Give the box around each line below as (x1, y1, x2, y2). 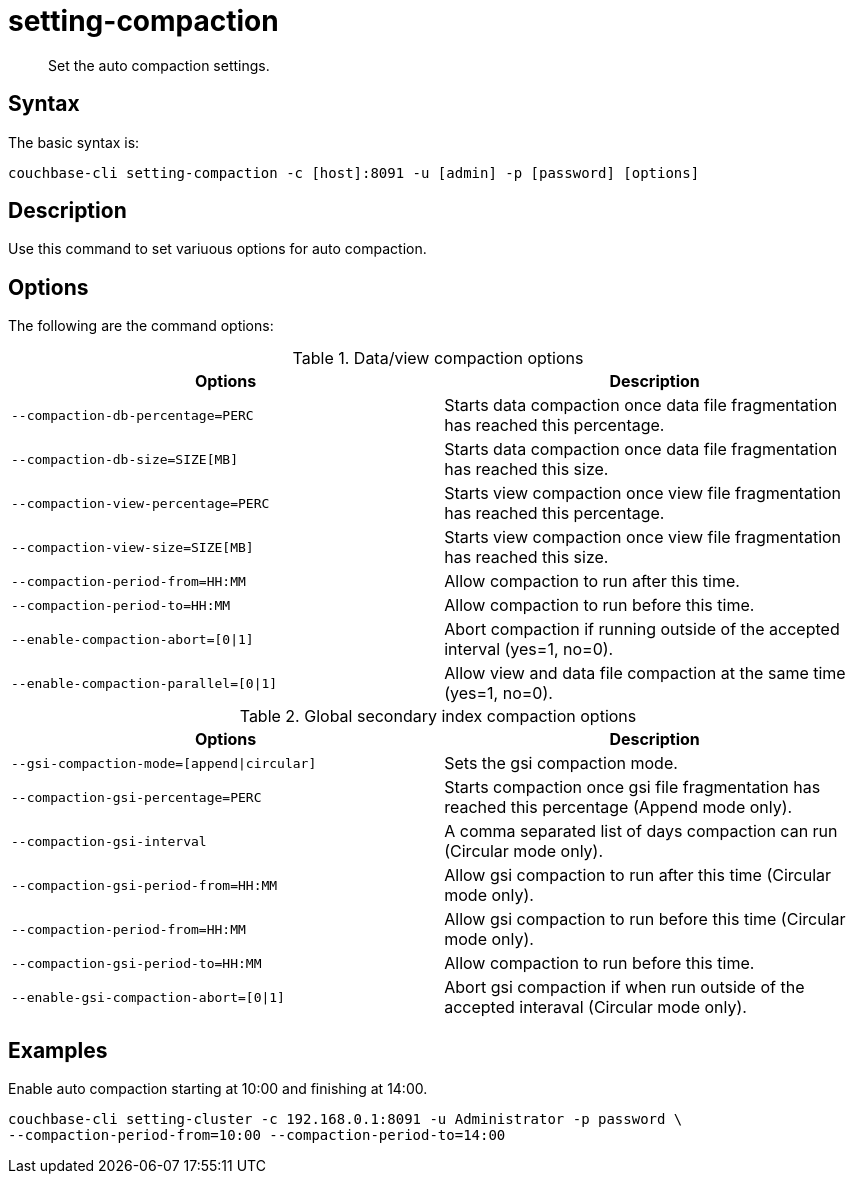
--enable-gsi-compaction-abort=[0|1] (11, 989, 285, 1005)
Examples (8, 1037, 108, 1063)
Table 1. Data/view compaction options (292, 348, 584, 369)
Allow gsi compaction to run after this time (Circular (444, 865, 832, 886)
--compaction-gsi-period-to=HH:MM (11, 955, 262, 971)
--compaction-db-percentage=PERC (11, 407, 254, 423)
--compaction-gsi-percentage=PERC (11, 789, 262, 805)
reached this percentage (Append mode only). (444, 797, 793, 818)
